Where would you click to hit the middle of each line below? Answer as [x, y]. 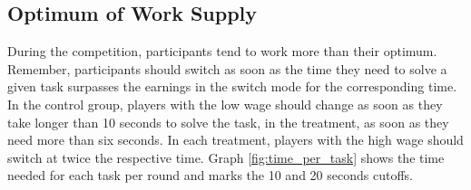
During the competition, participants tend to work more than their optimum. [222, 51]
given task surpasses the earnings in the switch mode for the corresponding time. [232, 86]
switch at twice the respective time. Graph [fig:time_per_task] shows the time [226, 157]
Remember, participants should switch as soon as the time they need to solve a [227, 68]
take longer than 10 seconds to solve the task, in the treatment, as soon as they [228, 122]
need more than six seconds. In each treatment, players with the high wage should [235, 140]
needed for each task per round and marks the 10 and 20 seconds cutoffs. [210, 175]
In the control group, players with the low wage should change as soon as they [225, 104]
